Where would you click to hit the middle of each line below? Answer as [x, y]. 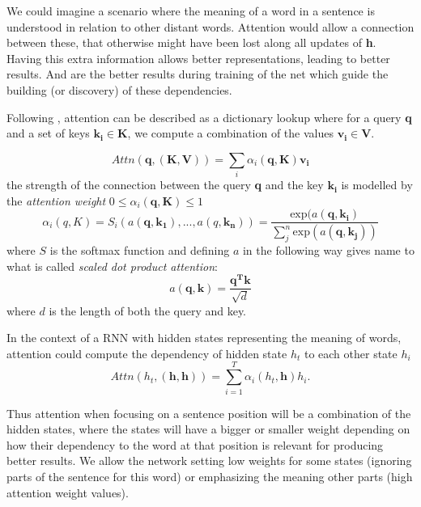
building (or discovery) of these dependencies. [119, 89]
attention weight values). [68, 492]
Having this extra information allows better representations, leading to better [198, 58]
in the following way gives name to [328, 249]
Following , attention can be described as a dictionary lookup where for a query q [209, 117]
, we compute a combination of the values [230, 133]
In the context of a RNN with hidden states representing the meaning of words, [204, 338]
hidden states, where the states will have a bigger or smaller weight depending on [208, 429]
